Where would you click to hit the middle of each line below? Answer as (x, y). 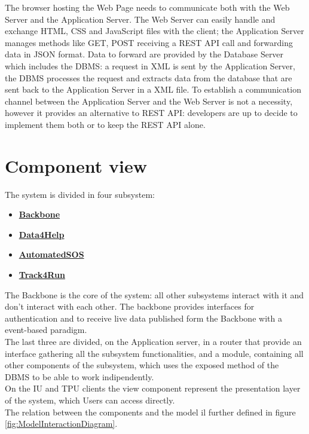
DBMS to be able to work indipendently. (79, 376)
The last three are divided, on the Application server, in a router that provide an (153, 341)
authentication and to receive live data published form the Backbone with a (143, 318)
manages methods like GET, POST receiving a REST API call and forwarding (149, 42)
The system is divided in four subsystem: (80, 194)
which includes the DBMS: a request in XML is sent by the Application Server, (150, 65)
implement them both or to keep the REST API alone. (105, 124)
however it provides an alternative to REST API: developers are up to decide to (151, 113)
